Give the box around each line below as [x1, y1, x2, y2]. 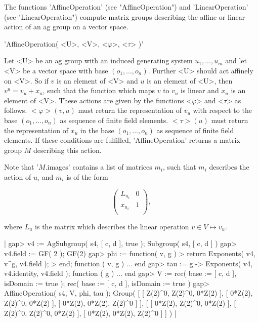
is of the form [66, 171, 108, 182]
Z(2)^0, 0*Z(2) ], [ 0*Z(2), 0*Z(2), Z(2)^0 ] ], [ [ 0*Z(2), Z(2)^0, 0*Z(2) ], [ [4, 298, 236, 308]
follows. [4, 105, 27, 115]
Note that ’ [4, 162, 39, 172]
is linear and [181, 85, 219, 96]
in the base [80, 125, 114, 135]
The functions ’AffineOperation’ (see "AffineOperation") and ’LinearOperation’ [4, 2, 248, 12]
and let [225, 55, 247, 66]
